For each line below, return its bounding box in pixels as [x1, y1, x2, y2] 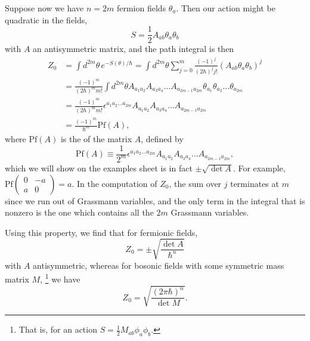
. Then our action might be [176, 2, 275, 14]
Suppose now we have [5, 2, 84, 14]
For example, [238, 161, 286, 174]
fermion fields [116, 2, 166, 14]
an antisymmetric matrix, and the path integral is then [33, 42, 234, 55]
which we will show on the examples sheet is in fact [5, 161, 193, 174]
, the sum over [169, 177, 222, 189]
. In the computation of [72, 177, 157, 189]
